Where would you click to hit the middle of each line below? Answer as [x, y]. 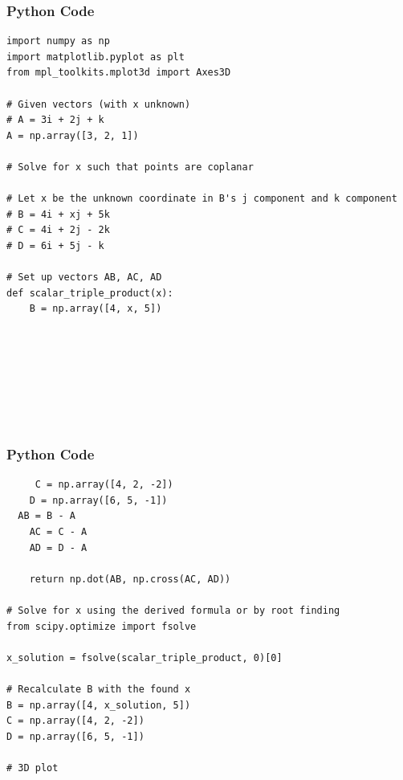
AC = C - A [58, 532]
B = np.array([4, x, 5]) [96, 309]
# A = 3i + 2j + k [55, 120]
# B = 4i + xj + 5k [58, 214]
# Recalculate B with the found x [99, 689]
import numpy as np [58, 41]
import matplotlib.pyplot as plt [96, 57]
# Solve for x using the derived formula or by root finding [173, 611]
